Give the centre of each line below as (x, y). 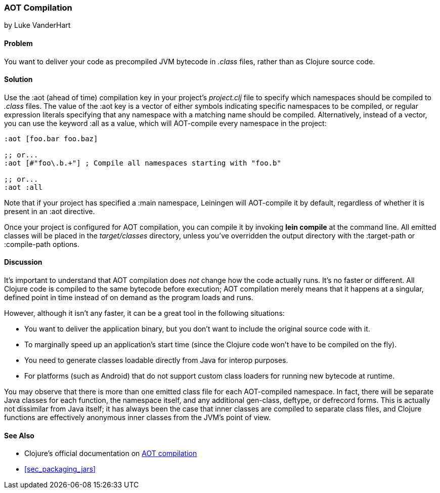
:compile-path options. (42, 244)
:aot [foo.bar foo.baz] (51, 138)
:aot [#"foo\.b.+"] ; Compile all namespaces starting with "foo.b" (143, 163)
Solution (18, 79)
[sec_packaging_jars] (60, 469)
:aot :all (23, 187)
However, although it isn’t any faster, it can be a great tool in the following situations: (144, 313)
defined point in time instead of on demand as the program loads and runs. (129, 298)
